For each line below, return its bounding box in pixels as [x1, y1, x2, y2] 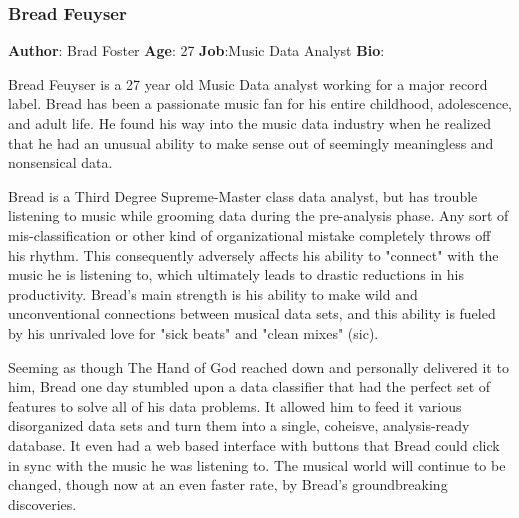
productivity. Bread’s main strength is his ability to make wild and [8, 283, 418, 304]
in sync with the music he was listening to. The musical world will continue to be [8, 454, 506, 475]
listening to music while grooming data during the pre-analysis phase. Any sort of [8, 205, 509, 226]
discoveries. [8, 493, 77, 514]
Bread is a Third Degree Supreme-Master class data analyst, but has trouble [8, 185, 478, 206]
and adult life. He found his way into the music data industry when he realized [8, 113, 491, 133]
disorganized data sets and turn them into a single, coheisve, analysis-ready [8, 415, 470, 436]
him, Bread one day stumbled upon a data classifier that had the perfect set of [8, 376, 491, 397]
